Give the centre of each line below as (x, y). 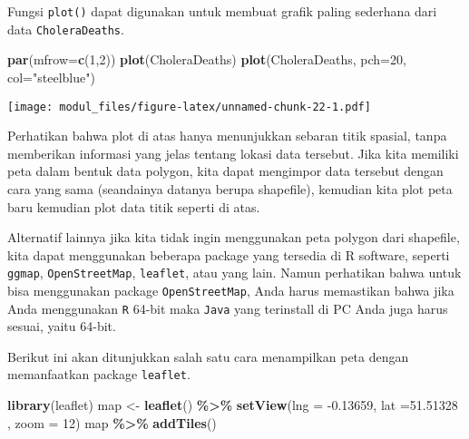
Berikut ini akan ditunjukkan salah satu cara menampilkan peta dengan (208, 356)
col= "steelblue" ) (51, 77)
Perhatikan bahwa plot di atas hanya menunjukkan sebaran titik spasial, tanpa (227, 136)
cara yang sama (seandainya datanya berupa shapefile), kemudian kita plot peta (230, 188)
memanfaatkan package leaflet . (99, 374)
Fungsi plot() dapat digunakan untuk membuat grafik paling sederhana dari (222, 11)
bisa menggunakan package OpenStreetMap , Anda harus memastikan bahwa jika (231, 290)
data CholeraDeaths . (66, 29)
